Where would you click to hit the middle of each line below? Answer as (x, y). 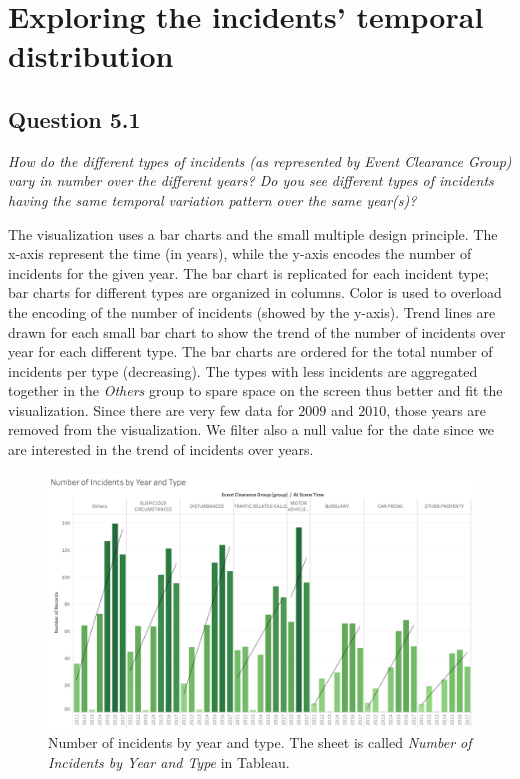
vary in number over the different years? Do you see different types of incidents (251, 180)
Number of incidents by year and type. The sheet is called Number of (260, 742)
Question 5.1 (74, 118)
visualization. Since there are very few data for (151, 409)
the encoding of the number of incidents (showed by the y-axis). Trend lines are (252, 311)
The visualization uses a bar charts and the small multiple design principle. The (253, 233)
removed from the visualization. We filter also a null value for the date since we (251, 429)
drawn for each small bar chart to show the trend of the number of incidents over (257, 331)
